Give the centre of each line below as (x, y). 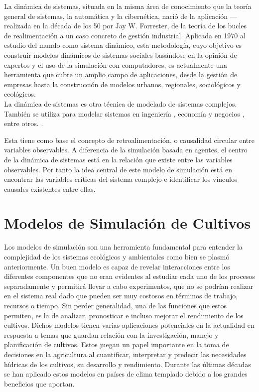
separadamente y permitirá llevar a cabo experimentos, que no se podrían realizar (129, 286)
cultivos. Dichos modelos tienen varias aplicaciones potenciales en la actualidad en (129, 325)
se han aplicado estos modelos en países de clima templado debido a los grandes (126, 374)
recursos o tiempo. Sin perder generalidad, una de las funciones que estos (116, 305)
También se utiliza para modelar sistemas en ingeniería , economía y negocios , (124, 113)
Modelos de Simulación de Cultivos (128, 223)
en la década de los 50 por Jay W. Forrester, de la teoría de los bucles (140, 26)
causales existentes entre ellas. (50, 189)
